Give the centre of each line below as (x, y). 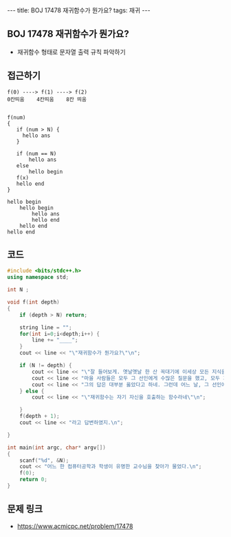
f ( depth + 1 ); (40, 417)
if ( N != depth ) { (46, 366)
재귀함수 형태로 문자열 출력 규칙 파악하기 (71, 52)
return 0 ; (34, 480)
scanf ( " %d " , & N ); (44, 460)
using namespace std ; (38, 277)
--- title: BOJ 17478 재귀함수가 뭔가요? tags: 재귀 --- (79, 10)
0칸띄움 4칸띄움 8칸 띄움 (47, 99)
